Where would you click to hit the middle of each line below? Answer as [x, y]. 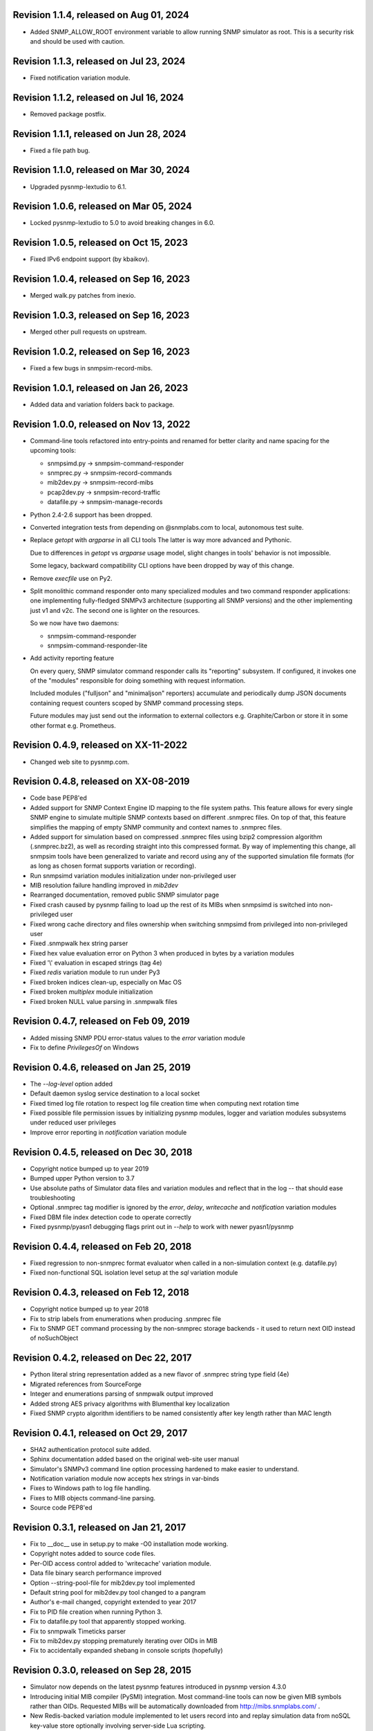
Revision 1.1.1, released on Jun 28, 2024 [99, 134]
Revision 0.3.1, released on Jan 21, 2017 [99, 1527]
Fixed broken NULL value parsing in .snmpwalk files [104, 1001]
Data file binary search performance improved [96, 1573]
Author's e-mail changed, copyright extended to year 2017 [113, 1602]
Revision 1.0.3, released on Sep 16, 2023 [101, 315]
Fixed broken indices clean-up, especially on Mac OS [106, 982]
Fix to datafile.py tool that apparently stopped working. [108, 1622]
